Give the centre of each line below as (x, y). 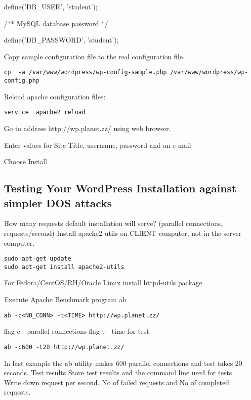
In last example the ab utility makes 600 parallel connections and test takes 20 (123, 363)
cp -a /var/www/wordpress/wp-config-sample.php (85, 72)
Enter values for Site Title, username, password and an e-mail (98, 145)
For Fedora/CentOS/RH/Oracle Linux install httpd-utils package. (104, 283)
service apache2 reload (45, 112)
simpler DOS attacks (58, 202)
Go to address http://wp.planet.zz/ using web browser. (87, 128)
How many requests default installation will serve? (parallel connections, (113, 223)
